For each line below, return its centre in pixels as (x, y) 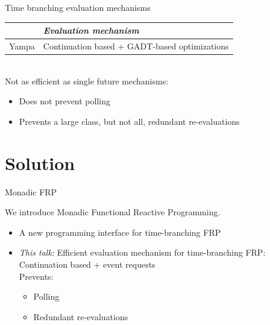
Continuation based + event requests (87, 264)
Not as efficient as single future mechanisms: (87, 80)
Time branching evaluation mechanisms (78, 7)
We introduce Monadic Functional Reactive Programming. (113, 212)
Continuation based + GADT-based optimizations (136, 46)
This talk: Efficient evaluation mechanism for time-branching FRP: (142, 252)
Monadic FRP (31, 191)
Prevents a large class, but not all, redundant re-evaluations (129, 121)
